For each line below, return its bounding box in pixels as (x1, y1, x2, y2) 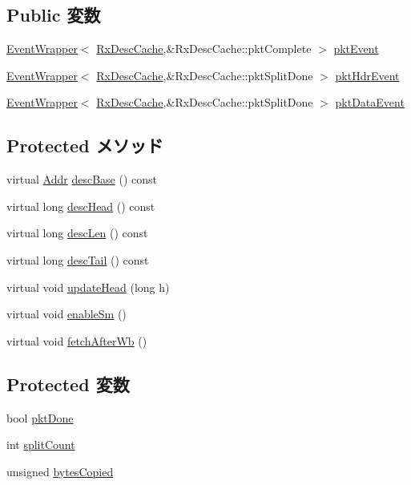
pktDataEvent (335, 94, 405, 111)
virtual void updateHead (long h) (6, 278, 170, 295)
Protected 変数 (6, 371, 130, 396)
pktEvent (333, 40, 379, 57)
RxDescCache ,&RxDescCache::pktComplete (96, 40, 312, 57)
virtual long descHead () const (6, 197, 155, 214)
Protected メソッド (6, 133, 163, 158)
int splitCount (6, 436, 75, 453)
